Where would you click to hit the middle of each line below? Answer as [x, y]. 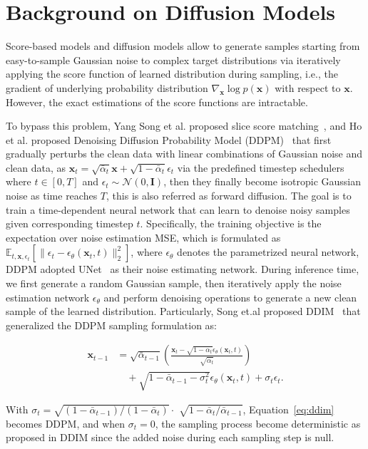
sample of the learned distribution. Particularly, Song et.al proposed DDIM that [183, 311]
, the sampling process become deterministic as [258, 423]
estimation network [48, 297]
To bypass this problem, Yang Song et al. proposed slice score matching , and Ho [184, 126]
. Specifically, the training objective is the [231, 223]
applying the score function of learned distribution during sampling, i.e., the [172, 74]
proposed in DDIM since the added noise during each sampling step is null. [170, 437]
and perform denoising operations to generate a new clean [230, 297]
